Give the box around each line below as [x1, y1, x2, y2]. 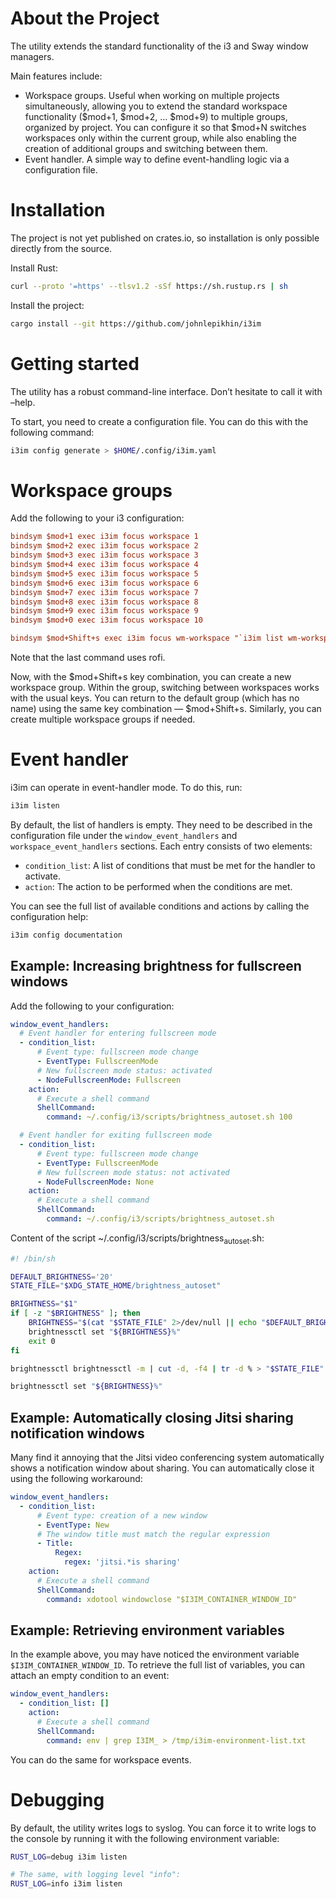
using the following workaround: [10, 1473, 143, 1485]
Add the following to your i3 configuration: [10, 512, 185, 524]
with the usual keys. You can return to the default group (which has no [10, 692, 300, 704]
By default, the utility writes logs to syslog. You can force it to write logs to [10, 1822, 317, 1834]
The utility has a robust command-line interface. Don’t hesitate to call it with [10, 385, 323, 397]
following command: [10, 426, 95, 438]
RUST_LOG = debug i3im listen [10, 1852, 128, 1862]
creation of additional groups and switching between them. [24, 142, 268, 154]
